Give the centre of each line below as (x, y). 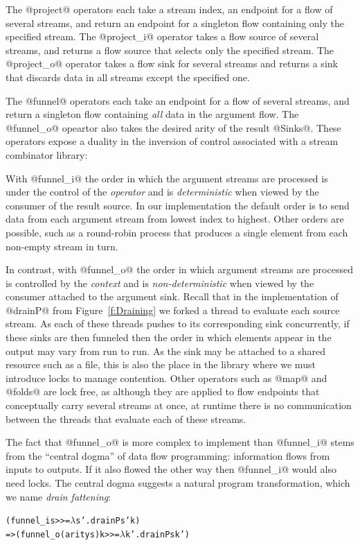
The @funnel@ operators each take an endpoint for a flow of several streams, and (178, 100)
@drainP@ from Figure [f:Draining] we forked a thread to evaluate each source (173, 310)
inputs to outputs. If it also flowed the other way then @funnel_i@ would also (171, 469)
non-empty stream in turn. (62, 246)
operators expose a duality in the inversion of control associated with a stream (172, 141)
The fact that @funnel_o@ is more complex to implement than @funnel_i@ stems (180, 442)
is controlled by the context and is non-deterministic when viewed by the (160, 283)
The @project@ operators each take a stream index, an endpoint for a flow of (169, 9)
